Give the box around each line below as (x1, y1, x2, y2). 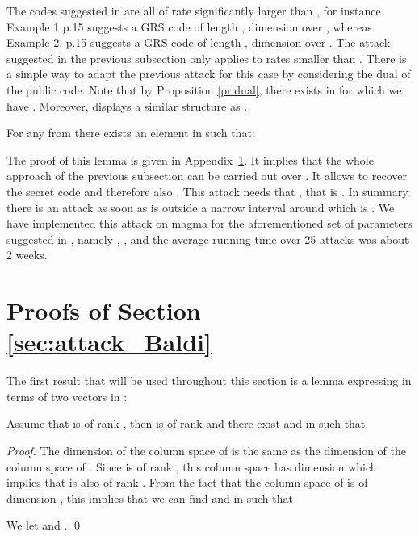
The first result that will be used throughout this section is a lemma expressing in (6, 372, 412, 389)
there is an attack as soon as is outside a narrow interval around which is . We (6, 199, 395, 216)
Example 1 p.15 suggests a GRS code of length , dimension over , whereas (6, 18, 372, 35)
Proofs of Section (6, 294, 201, 327)
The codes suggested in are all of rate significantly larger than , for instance (6, 2, 381, 19)
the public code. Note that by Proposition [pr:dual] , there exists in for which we (6, 81, 402, 98)
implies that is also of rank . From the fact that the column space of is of (6, 474, 368, 491)
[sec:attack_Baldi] (6, 325, 212, 358)
